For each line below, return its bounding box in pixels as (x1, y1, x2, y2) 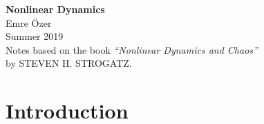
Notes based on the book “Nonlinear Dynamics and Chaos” (6, 42, 258, 56)
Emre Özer (6, 15, 52, 30)
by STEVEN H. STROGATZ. (6, 56, 132, 70)
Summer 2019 (6, 29, 64, 43)
